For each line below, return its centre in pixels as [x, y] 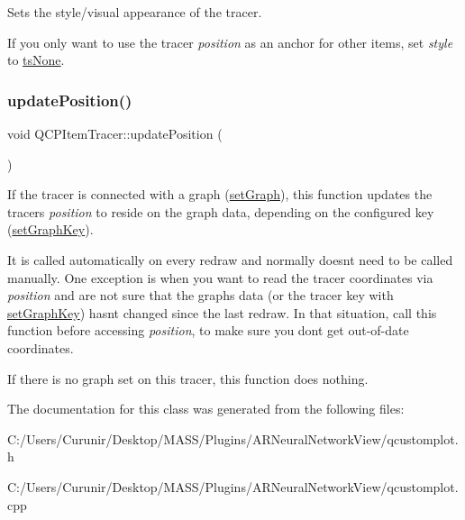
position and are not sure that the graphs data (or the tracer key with [201, 295]
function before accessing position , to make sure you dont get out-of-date [208, 330]
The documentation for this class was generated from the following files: [206, 409]
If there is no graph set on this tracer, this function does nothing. [188, 378]
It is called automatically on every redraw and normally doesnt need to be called [230, 259]
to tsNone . [36, 60]
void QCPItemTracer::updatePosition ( [115, 133]
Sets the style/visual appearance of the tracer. [135, 12]
